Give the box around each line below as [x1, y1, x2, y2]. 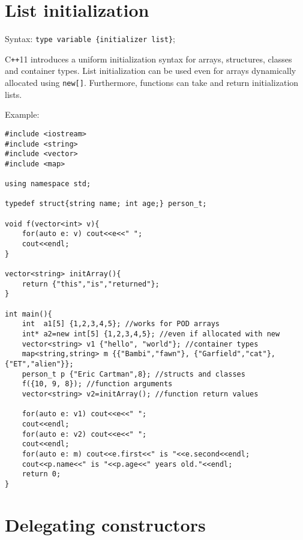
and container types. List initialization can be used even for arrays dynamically [5, 64, 296, 77]
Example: [5, 108, 40, 121]
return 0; [22, 470, 61, 479]
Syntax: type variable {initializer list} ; [5, 32, 175, 45]
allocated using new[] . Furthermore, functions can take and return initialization [5, 76, 299, 89]
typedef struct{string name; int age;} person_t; [5, 199, 207, 208]
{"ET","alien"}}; [5, 359, 74, 368]
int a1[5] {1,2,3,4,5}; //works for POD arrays [22, 320, 220, 329]
